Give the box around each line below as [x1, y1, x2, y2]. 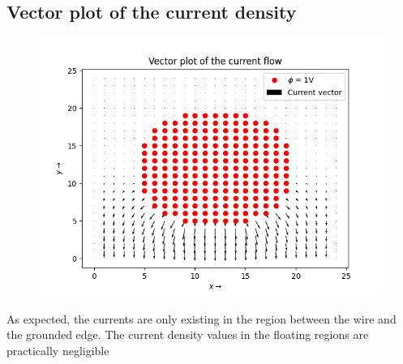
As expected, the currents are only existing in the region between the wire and [6, 310, 397, 327]
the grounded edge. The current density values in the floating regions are [6, 326, 369, 343]
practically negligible [6, 341, 109, 358]
